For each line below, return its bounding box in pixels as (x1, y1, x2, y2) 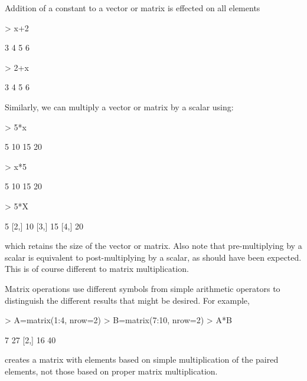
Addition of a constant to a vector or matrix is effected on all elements (5, 2, 260, 14)
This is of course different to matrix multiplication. (5, 262, 189, 275)
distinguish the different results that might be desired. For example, (5, 294, 250, 306)
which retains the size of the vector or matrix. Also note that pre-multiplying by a (5, 239, 302, 252)
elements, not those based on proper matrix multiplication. (5, 364, 218, 377)
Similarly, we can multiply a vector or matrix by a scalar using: (5, 100, 234, 113)
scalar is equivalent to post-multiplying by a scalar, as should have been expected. (5, 251, 302, 263)
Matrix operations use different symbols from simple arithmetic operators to (5, 282, 280, 294)
